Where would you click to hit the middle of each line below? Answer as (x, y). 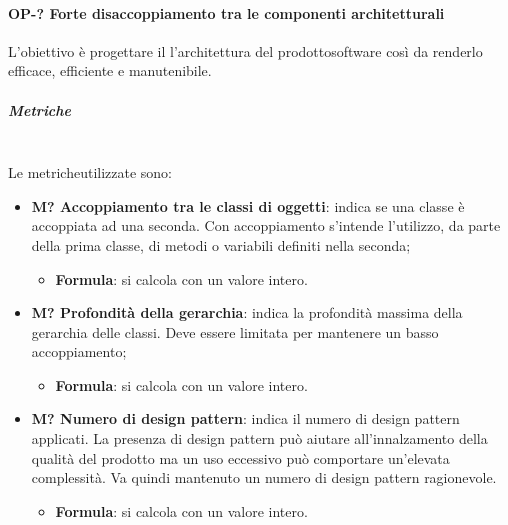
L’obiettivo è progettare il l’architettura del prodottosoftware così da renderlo (245, 50)
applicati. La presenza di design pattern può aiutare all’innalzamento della (259, 438)
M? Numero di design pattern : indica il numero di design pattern (245, 418)
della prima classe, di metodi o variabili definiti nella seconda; (221, 244)
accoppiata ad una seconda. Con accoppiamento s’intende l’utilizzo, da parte (266, 225)
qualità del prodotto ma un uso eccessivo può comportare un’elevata (240, 457)
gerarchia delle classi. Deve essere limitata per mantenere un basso (235, 331)
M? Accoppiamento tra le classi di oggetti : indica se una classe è (248, 205)
